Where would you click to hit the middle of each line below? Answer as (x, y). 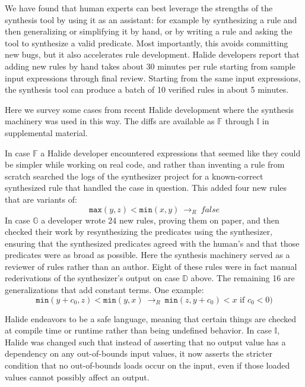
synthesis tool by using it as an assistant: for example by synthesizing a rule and (151, 19)
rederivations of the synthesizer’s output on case (92, 278)
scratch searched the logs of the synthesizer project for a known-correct (134, 176)
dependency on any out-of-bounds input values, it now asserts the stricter (139, 353)
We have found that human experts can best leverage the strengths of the (139, 8)
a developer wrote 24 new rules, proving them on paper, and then (160, 220)
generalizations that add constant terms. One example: (104, 290)
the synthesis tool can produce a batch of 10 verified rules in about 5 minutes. (147, 89)
